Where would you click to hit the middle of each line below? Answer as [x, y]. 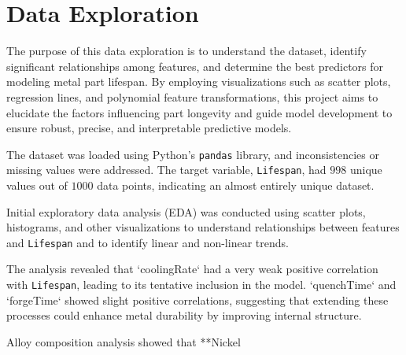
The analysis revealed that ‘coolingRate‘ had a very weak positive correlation [192, 269]
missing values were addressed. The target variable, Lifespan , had [166, 170]
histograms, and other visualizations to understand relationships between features [203, 227]
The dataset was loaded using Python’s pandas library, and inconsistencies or [193, 154]
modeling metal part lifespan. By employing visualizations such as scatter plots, [199, 81]
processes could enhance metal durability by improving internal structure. [184, 315]
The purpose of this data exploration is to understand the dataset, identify [186, 51]
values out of [37, 185]
